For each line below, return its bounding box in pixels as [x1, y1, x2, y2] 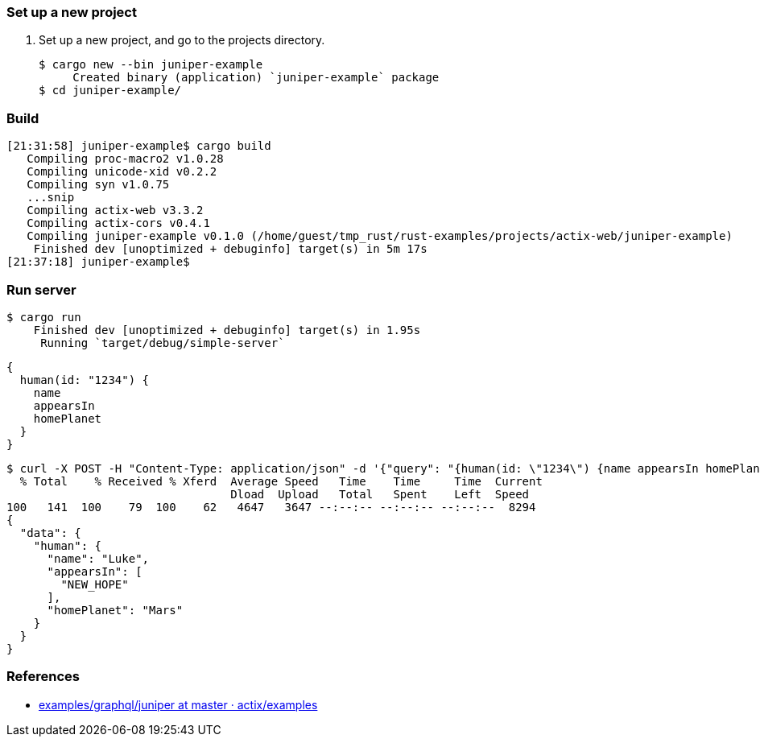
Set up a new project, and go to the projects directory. [39, 33, 325, 47]
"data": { [19, 526, 81, 539]
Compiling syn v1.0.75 [27, 178, 170, 192]
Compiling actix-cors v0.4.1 [27, 217, 210, 230]
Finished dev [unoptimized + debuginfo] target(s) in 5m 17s [33, 242, 427, 256]
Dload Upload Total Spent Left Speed [230, 487, 530, 501]
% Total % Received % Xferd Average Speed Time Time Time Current [19, 474, 543, 488]
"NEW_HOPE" [60, 577, 129, 591]
